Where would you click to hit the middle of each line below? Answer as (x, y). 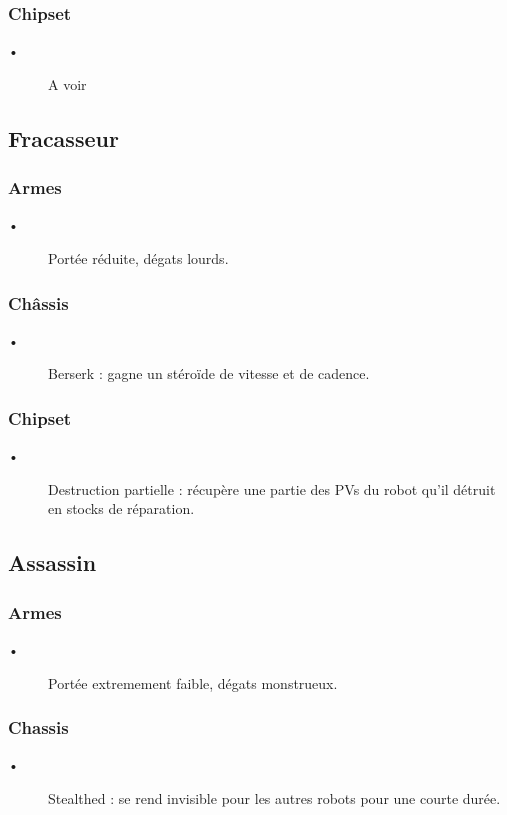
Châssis (38, 302)
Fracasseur (63, 137)
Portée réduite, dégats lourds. (138, 258)
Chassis (38, 727)
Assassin (52, 562)
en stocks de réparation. (121, 508)
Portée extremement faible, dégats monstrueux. (193, 682)
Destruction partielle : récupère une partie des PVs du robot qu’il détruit (272, 488)
